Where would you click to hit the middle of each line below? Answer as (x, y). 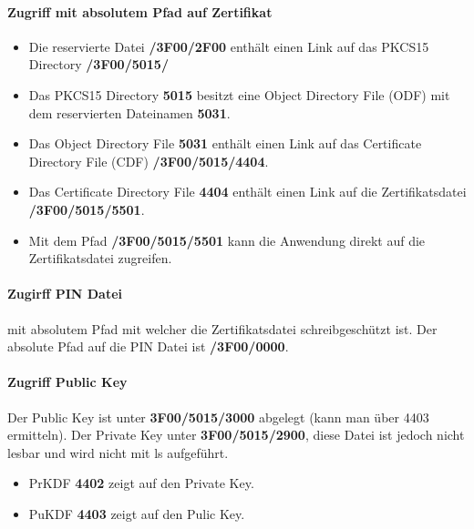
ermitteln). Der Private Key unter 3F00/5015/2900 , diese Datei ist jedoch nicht (236, 435)
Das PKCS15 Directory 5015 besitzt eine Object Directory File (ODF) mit (239, 94)
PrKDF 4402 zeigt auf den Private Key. (141, 483)
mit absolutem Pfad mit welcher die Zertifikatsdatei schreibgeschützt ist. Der (222, 328)
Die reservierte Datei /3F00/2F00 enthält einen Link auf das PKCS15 (229, 46)
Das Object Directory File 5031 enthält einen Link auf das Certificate (225, 143)
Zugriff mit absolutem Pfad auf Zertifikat (140, 11)
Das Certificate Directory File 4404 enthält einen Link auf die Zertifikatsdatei (247, 192)
